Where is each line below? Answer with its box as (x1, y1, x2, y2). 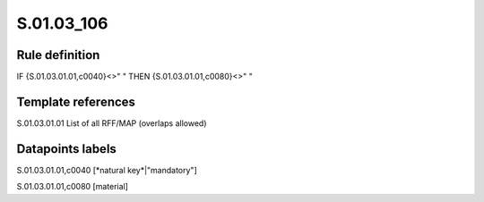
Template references (16, 94, 136, 109)
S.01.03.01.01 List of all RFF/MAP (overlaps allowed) (16, 117, 207, 129)
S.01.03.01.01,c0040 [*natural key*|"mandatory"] (16, 164, 197, 175)
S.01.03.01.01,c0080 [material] (16, 181, 129, 192)
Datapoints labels (16, 141, 117, 156)
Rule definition (16, 47, 100, 63)
